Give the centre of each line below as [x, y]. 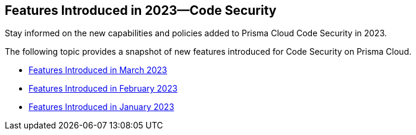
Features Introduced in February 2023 [103, 89]
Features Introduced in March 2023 [98, 70]
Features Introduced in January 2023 [101, 107]
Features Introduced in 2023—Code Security [141, 10]
